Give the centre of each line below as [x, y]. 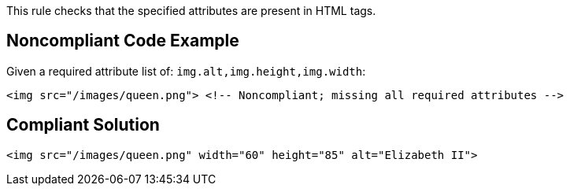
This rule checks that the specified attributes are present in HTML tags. [191, 11]
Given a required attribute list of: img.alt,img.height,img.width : [186, 71]
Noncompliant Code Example [123, 41]
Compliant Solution [83, 125]
